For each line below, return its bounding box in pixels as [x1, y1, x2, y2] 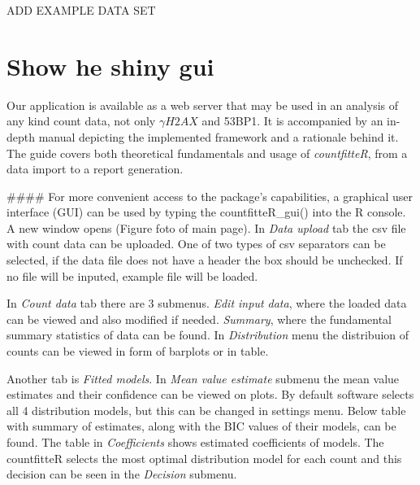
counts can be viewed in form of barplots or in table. [6, 343, 269, 360]
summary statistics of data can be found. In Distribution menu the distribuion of [6, 326, 409, 343]
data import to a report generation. [6, 160, 184, 177]
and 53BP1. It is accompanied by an [201, 112, 383, 129]
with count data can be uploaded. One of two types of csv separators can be [6, 235, 386, 252]
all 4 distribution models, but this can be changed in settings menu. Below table [6, 401, 406, 418]
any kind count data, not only [6, 112, 156, 129]
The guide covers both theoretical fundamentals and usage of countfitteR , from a [6, 144, 408, 161]
